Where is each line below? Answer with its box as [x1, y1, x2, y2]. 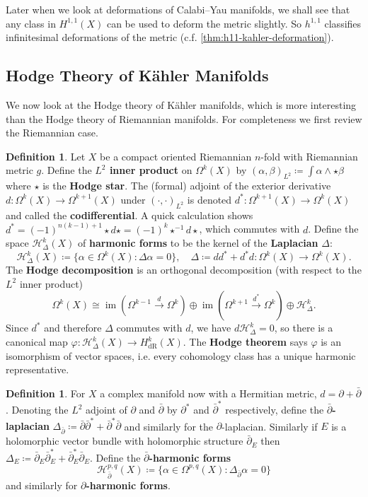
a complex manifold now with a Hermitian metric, [100, 385, 317, 400]
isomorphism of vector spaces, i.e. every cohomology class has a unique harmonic [6, 348, 356, 363]
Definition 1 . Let [6, 148, 86, 163]
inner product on [109, 163, 192, 177]
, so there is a [274, 320, 333, 335]
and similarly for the [124, 419, 213, 433]
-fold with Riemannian [260, 148, 358, 163]
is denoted [187, 192, 232, 206]
